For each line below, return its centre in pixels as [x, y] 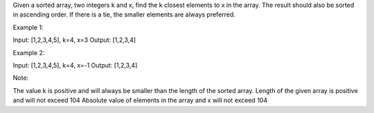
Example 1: [28, 27]
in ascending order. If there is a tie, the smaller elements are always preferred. [124, 14]
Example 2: [29, 52]
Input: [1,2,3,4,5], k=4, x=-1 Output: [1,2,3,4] [75, 65]
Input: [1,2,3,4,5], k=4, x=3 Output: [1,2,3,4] [74, 40]
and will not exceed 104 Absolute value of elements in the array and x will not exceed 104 [140, 101]
